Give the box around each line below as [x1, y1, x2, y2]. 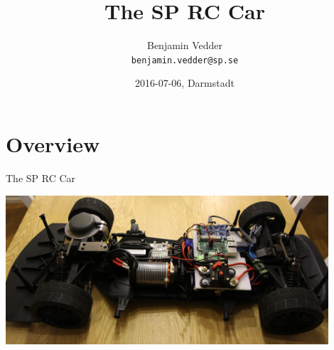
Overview [6, 129, 100, 158]
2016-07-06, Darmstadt [135, 75, 235, 90]
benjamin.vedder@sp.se [131, 55, 239, 65]
